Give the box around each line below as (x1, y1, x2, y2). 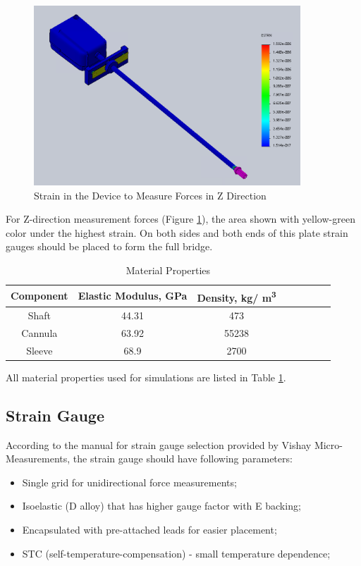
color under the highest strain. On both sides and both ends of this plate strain (6, 225, 348, 240)
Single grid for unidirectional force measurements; (22, 474, 237, 489)
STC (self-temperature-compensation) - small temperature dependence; (22, 546, 331, 560)
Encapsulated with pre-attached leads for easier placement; (22, 522, 277, 537)
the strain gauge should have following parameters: (73, 451, 293, 466)
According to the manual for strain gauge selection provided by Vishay (6, 437, 312, 452)
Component (11, 288, 68, 303)
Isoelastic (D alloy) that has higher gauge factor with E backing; (22, 498, 301, 513)
